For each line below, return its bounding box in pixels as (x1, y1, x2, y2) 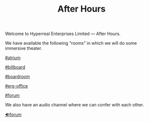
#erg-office (5, 83, 28, 89)
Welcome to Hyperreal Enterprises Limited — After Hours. (5, 31, 121, 37)
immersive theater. (5, 45, 42, 52)
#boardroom (5, 74, 30, 80)
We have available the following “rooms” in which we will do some (5, 40, 137, 46)
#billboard (5, 64, 26, 70)
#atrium (5, 55, 21, 61)
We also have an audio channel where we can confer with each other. (5, 102, 144, 108)
